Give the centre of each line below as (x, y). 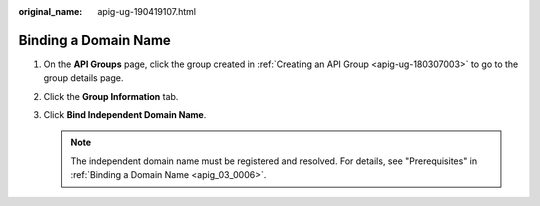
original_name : (50, 11)
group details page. (83, 78)
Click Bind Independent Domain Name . (125, 115)
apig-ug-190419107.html (147, 11)
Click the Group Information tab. (111, 96)
